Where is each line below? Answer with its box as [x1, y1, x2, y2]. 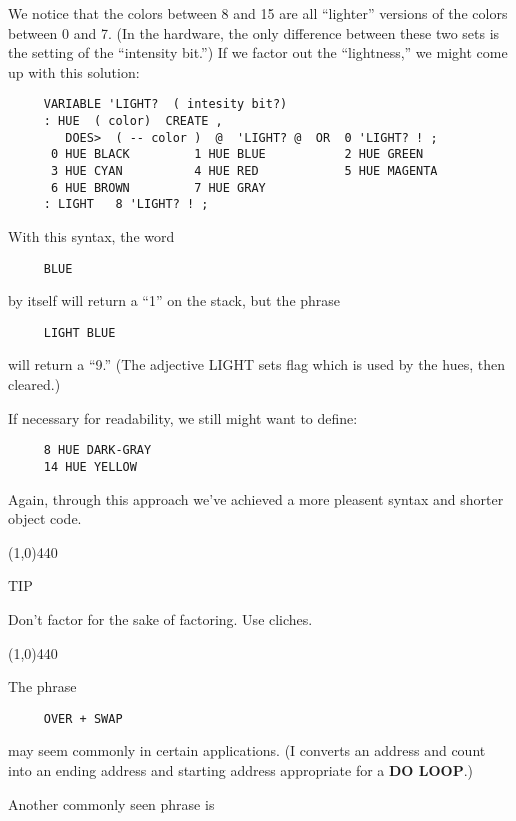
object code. [8, 508, 82, 529]
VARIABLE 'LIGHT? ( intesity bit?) [43, 97, 288, 112]
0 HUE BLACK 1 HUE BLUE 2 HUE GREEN [50, 147, 424, 162]
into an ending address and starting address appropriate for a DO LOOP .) [8, 759, 474, 780]
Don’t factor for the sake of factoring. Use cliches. [8, 608, 313, 629]
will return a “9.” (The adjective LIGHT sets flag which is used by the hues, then [8, 354, 505, 375]
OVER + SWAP [43, 711, 123, 726]
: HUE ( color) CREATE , [43, 114, 223, 129]
